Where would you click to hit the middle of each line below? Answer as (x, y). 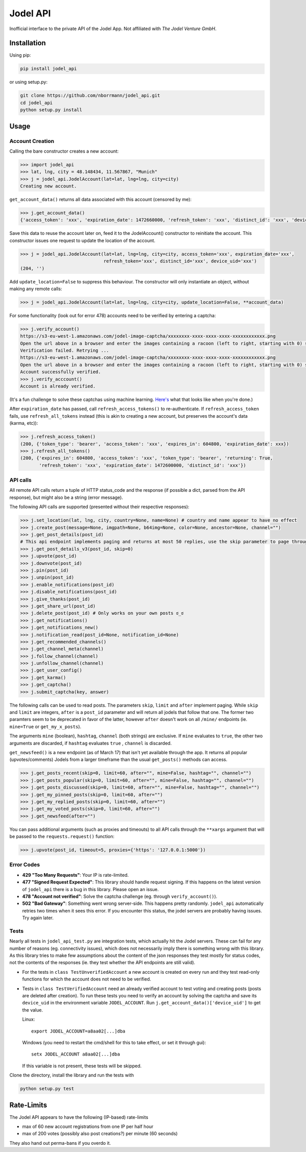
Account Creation (32, 141)
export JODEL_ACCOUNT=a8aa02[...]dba (79, 1031)
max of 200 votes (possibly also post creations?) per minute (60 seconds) (100, 1134)
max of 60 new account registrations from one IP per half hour (88, 1126)
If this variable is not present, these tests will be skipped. (82, 1066)
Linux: (29, 1019)
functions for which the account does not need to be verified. (87, 979)
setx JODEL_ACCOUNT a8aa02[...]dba (76, 1054)
